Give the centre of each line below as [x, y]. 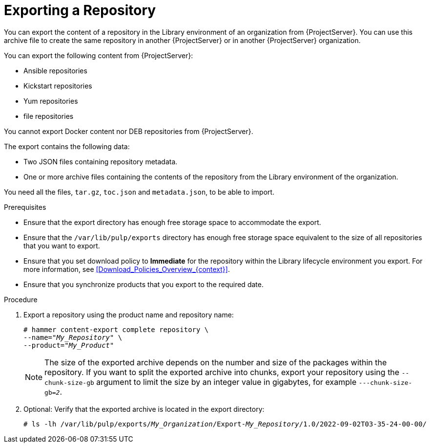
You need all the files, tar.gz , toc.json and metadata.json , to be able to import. [139, 192]
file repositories [49, 116]
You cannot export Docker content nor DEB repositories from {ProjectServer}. [129, 131]
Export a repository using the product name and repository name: [129, 314]
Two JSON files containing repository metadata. [101, 161]
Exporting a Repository [80, 10]
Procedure [21, 299]
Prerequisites [25, 207]
